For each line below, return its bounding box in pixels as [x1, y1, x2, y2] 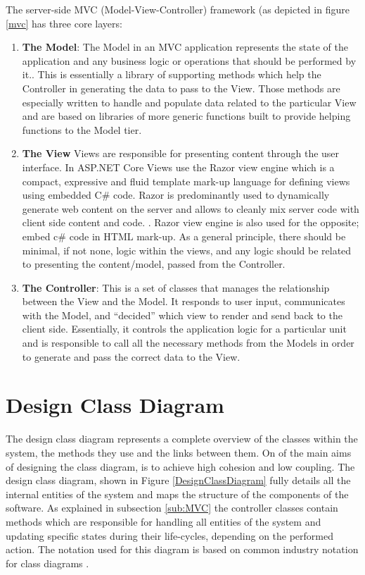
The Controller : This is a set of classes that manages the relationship [22, 280, 330, 295]
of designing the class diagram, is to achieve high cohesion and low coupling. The [6, 459, 355, 474]
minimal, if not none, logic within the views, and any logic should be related [22, 242, 352, 257]
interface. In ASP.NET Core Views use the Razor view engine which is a [22, 159, 335, 174]
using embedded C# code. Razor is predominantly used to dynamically [22, 187, 330, 202]
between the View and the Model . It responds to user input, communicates [22, 294, 345, 309]
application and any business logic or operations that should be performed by [22, 53, 357, 68]
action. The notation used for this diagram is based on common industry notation [6, 542, 359, 557]
